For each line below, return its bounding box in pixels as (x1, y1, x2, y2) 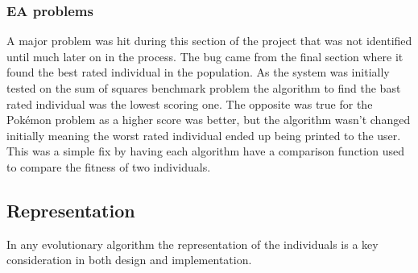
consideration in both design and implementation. (6, 251, 252, 268)
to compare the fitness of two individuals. (6, 158, 211, 175)
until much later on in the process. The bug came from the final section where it (6, 48, 404, 64)
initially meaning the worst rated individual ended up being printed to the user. (6, 126, 401, 143)
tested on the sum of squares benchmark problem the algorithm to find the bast (6, 80, 401, 96)
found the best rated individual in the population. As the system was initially (6, 64, 390, 81)
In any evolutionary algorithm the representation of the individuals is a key (6, 235, 379, 252)
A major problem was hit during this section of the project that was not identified (6, 32, 412, 49)
